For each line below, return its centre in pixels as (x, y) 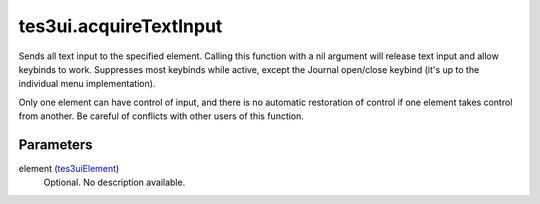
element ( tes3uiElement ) (69, 169)
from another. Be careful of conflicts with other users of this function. (161, 116)
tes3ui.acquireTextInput (120, 26)
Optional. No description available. (114, 182)
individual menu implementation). (87, 84)
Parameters (55, 144)
